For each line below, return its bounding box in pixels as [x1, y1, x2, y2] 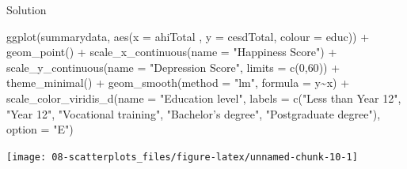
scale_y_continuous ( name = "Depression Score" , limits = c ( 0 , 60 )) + [6, 58, 340, 75]
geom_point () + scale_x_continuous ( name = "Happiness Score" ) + [6, 43, 337, 60]
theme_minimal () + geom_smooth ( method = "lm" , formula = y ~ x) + [6, 74, 350, 91]
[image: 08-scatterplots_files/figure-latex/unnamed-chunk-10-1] [6, 151, 358, 163]
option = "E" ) [6, 121, 74, 137]
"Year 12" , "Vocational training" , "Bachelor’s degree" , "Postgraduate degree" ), [6, 105, 381, 122]
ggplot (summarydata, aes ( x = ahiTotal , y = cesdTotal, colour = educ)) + [6, 28, 370, 44]
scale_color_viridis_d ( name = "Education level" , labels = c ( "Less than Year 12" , [6, 89, 401, 106]
